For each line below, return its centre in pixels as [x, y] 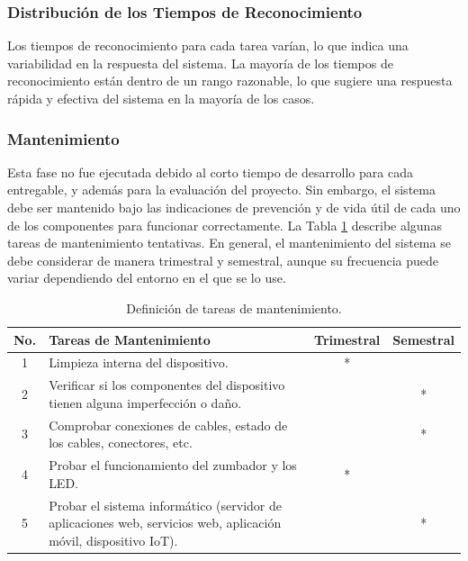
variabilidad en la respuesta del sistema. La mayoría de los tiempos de [200, 63]
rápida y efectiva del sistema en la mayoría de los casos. [161, 98]
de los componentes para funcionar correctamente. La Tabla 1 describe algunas [225, 225]
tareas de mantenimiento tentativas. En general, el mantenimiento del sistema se [229, 243]
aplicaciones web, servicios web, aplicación [165, 523]
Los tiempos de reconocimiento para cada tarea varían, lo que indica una [208, 45]
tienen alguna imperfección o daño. [145, 402]
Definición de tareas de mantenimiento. [234, 308]
